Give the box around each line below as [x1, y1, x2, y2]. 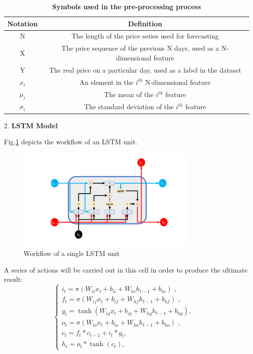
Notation [7, 18, 38, 28]
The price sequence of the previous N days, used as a [61, 43, 219, 53]
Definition [128, 18, 163, 28]
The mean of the [104, 89, 154, 99]
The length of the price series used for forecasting [71, 31, 219, 41]
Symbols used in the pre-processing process [52, 1, 201, 11]
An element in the [79, 77, 134, 87]
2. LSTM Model [4, 120, 58, 130]
